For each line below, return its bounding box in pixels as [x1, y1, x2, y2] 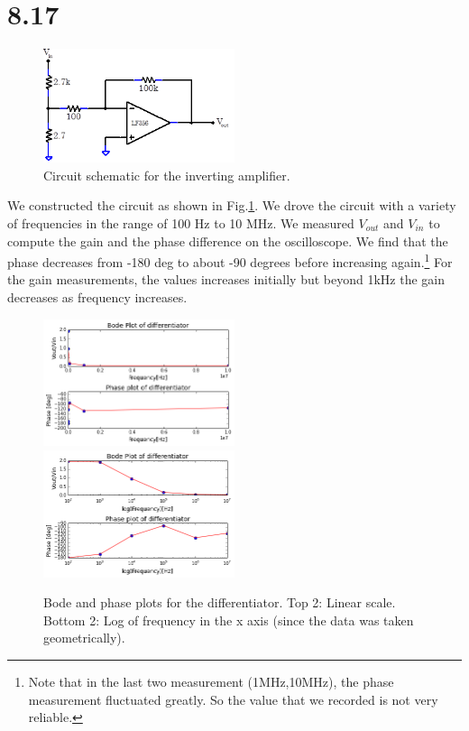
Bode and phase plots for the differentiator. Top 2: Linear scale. [43, 593, 396, 612]
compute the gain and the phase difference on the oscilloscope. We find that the [7, 231, 448, 250]
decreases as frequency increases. [7, 288, 188, 307]
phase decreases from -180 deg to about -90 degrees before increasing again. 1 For [7, 250, 453, 271]
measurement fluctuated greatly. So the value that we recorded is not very [28, 689, 438, 708]
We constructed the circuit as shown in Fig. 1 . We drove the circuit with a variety [7, 196, 456, 215]
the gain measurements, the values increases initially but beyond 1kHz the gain [7, 270, 446, 289]
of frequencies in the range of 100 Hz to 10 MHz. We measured [7, 214, 354, 232]
